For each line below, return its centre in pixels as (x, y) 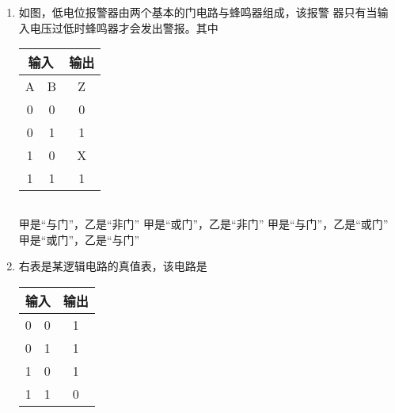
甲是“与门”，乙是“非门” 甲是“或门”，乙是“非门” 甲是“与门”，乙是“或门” (203, 224)
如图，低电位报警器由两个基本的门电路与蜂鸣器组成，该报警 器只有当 (198, 12)
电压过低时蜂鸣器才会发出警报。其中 (124, 27)
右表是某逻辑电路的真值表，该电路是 (113, 266)
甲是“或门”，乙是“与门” (79, 239)
